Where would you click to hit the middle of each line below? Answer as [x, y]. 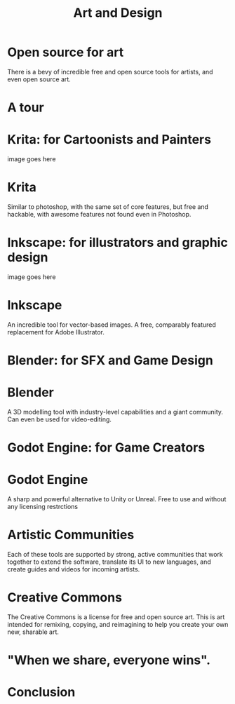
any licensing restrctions [43, 507]
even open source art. [39, 79]
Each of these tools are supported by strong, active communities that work [115, 555]
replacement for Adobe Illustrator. [56, 332]
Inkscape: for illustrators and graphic [117, 243]
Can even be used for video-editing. [60, 419]
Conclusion [41, 692]
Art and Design [118, 13]
